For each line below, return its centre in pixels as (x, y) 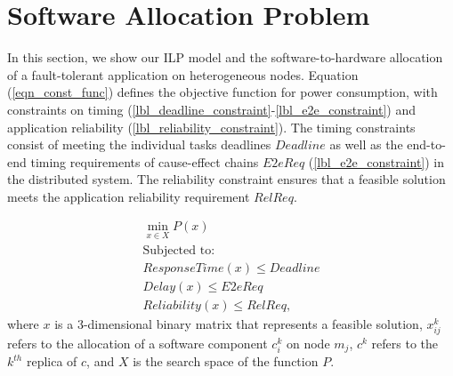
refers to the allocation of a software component (138, 343)
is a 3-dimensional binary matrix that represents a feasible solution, (239, 323)
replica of (52, 361)
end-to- (426, 144)
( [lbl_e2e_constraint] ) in (376, 161)
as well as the (366, 144)
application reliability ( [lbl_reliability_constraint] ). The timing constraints (211, 127)
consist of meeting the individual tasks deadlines (139, 144)
